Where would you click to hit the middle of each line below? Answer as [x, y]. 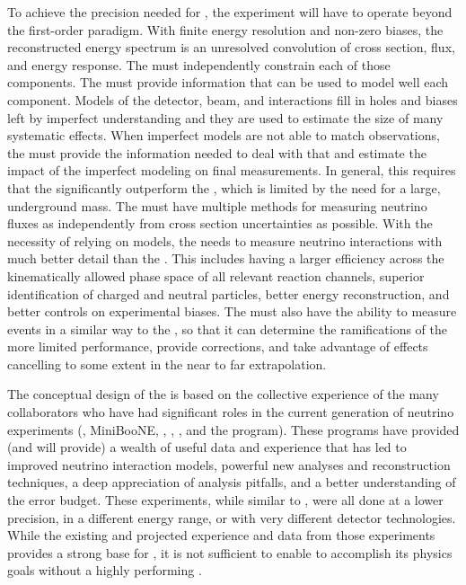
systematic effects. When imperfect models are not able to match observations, [224, 135]
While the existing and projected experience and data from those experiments [221, 535]
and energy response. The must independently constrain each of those [199, 64]
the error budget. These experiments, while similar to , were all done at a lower [225, 500]
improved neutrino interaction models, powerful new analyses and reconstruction [229, 464]
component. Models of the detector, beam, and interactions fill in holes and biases [233, 99]
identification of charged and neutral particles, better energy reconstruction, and [229, 293]
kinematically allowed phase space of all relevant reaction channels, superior [216, 275]
